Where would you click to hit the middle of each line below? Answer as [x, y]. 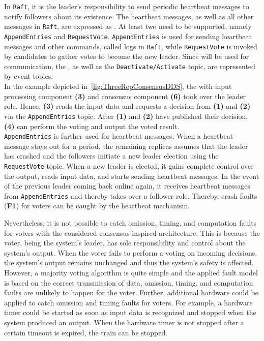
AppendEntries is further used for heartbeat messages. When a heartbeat [119, 136]
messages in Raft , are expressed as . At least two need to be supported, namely [128, 26]
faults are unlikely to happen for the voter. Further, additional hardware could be [131, 292]
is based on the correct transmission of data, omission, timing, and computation [129, 282]
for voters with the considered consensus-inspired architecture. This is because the [132, 232]
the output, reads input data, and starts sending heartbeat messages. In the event [132, 176]
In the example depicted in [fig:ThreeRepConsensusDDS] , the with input [118, 86]
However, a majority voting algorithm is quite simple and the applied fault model [131, 272]
